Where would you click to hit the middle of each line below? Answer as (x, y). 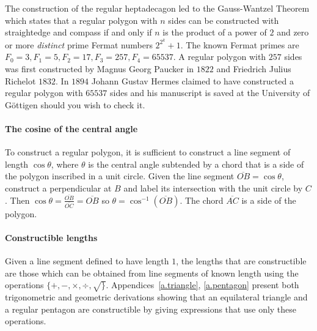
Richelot (20, 80)
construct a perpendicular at (58, 188)
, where (65, 164)
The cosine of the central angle (71, 128)
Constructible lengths (51, 237)
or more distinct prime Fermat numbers (79, 44)
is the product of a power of (215, 32)
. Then (17, 200)
